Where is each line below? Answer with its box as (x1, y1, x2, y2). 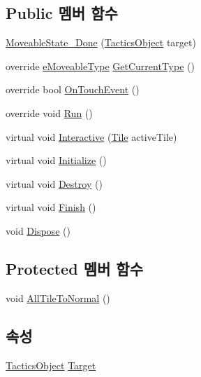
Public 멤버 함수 (6, 2, 118, 24)
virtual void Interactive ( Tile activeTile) (6, 129, 177, 144)
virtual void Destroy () (6, 176, 103, 191)
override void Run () (6, 105, 93, 120)
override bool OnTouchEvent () (6, 82, 140, 97)
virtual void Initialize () (6, 153, 107, 167)
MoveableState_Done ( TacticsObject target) (6, 35, 196, 50)
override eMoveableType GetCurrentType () (6, 58, 195, 73)
